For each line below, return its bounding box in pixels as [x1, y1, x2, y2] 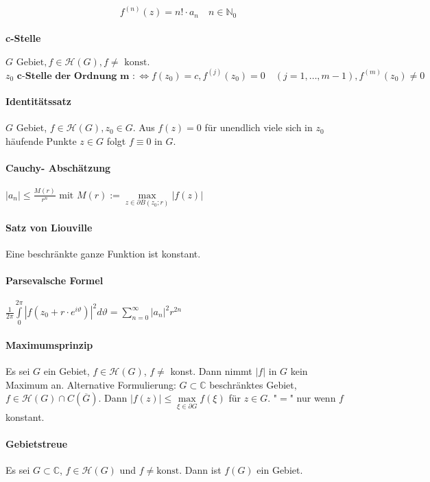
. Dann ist [179, 462, 222, 477]
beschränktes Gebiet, [209, 377, 297, 391]
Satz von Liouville [5, 220, 93, 234]
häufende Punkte [5, 134, 77, 148]
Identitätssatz [5, 94, 71, 108]
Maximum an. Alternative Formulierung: [5, 377, 176, 391]
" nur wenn [289, 391, 336, 405]
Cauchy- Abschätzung [5, 161, 111, 175]
